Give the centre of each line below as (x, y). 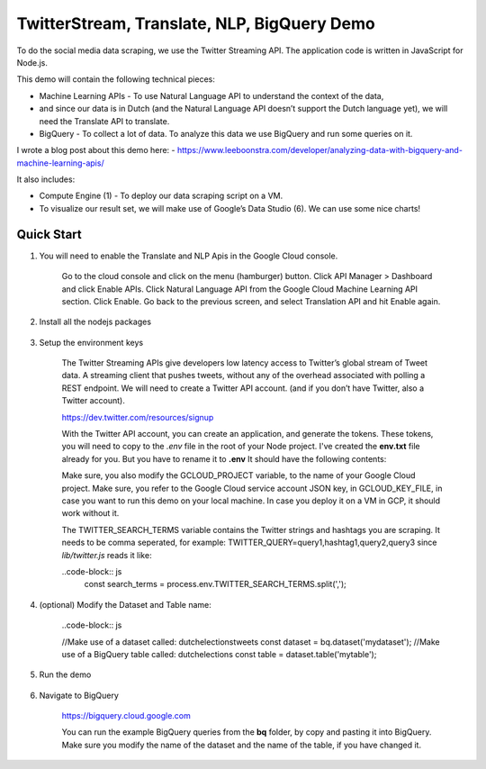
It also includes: (46, 179)
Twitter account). (93, 401)
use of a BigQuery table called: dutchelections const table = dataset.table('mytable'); (219, 654)
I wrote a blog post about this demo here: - (96, 150)
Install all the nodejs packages (95, 322)
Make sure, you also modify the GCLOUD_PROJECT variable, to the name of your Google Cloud (238, 475)
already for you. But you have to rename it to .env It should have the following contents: (224, 458)
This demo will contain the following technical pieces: (116, 79)
